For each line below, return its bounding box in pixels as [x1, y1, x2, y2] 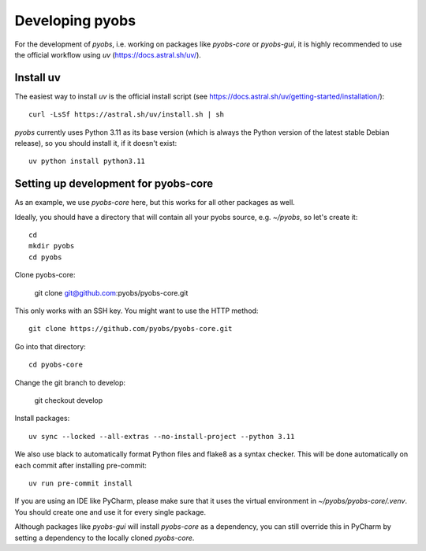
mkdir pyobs [28, 241, 75, 251]
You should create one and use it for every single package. [14, 507, 207, 516]
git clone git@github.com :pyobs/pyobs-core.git [34, 288, 189, 297]
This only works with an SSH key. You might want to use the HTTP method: [14, 306, 259, 315]
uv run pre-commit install [28, 478, 133, 488]
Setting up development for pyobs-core [14, 177, 213, 191]
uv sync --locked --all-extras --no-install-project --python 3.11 [28, 432, 295, 441]
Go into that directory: [14, 341, 86, 351]
